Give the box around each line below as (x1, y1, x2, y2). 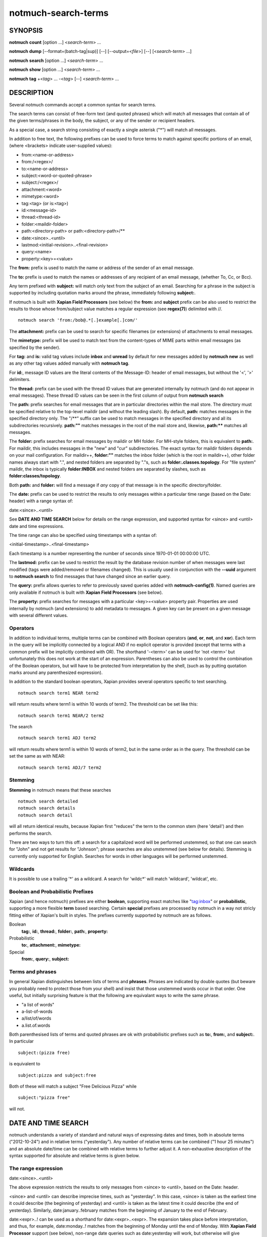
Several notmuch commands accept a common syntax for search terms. (9, 101, 157, 107)
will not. (9, 1106, 25, 1112)
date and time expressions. (9, 523, 64, 529)
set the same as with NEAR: (9, 753, 66, 759)
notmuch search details (18, 806, 76, 811)
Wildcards (9, 865, 35, 872)
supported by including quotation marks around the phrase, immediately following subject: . (9, 290, 196, 296)
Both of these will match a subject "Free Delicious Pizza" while (9, 1084, 137, 1090)
